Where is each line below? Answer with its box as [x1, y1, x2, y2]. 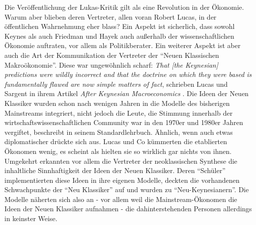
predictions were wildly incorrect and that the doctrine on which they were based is [4, 69, 252, 79]
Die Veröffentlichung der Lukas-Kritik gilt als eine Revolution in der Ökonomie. [4, 2, 244, 12]
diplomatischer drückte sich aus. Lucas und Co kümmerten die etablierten [4, 136, 227, 147]
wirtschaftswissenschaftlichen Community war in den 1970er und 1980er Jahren [4, 117, 243, 127]
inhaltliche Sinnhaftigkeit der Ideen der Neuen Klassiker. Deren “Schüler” [4, 165, 226, 175]
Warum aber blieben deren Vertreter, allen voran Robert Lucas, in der [4, 11, 217, 22]
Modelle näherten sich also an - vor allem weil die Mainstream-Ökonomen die [4, 194, 237, 204]
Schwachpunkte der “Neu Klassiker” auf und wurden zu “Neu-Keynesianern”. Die [4, 184, 249, 195]
